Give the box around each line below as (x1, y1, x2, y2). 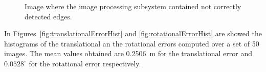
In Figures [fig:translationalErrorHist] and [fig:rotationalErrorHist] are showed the (4, 28, 262, 39)
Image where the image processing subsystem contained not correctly (25, 1, 241, 11)
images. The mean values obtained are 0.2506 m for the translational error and (4, 48, 253, 59)
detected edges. (25, 11, 72, 21)
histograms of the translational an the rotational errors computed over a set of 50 (4, 38, 259, 49)
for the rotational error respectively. (29, 58, 141, 68)
